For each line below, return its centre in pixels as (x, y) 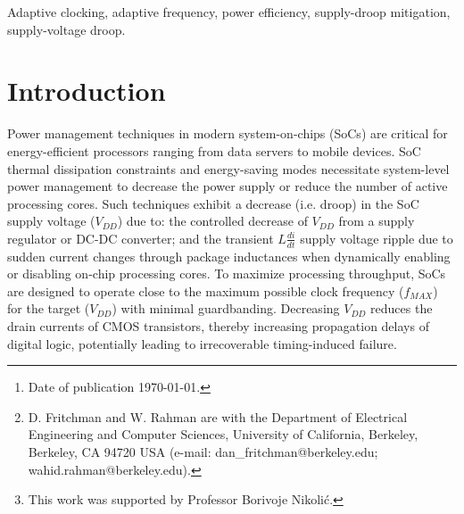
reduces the (402, 308)
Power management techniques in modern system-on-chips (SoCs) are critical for (228, 133)
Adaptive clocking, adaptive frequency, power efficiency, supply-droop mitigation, (229, 12)
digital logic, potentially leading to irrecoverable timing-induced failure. (202, 343)
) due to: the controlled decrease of (212, 221)
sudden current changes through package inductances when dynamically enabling (229, 256)
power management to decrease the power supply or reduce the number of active (228, 186)
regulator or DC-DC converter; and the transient (141, 238)
